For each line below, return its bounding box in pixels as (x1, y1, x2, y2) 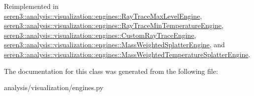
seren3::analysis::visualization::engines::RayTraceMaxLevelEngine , (4, 10, 202, 21)
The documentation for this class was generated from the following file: (4, 65, 218, 76)
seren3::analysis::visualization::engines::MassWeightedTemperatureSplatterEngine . (4, 49, 251, 59)
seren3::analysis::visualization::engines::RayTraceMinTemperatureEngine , (4, 20, 223, 31)
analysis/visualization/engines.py (4, 82, 103, 93)
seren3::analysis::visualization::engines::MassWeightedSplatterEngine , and (4, 39, 225, 50)
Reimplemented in (4, 1, 59, 11)
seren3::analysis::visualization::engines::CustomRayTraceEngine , (4, 30, 196, 40)
